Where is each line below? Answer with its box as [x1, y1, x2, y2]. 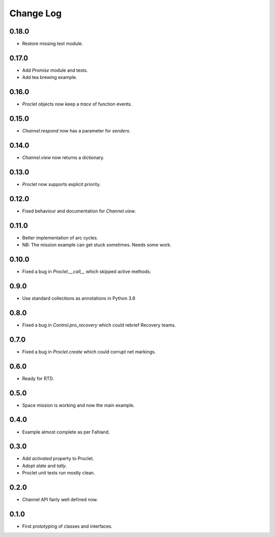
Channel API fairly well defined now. [22, 497, 98, 503]
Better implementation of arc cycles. [22, 234, 98, 240]
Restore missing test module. [22, 41, 84, 47]
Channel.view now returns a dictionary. [22, 154, 104, 160]
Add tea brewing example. [22, 74, 77, 80]
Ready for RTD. [22, 375, 54, 382]
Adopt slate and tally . [22, 463, 67, 469]
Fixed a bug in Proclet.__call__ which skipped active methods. [22, 268, 151, 275]
